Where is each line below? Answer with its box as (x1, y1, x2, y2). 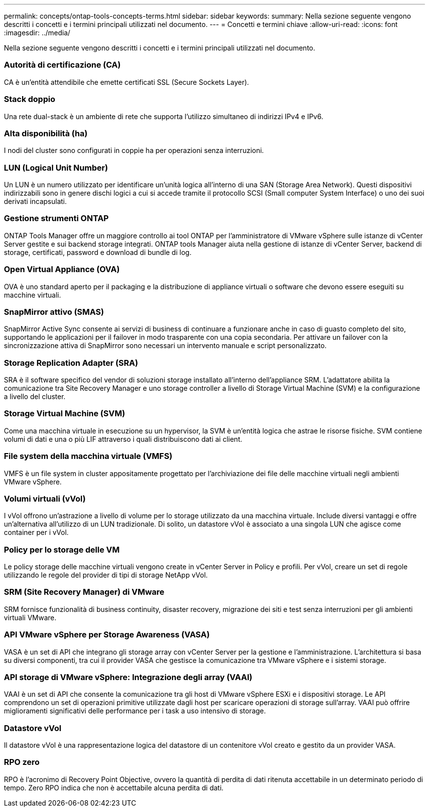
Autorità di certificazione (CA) (4, 60, 121, 70)
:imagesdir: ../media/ (4, 28, 71, 37)
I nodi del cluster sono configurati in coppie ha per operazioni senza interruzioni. (4, 146, 264, 155)
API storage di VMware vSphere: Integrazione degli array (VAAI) (4, 672, 253, 682)
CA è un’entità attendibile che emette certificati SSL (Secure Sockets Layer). (4, 77, 249, 86)
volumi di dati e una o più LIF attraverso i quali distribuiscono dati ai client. (4, 434, 242, 443)
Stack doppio (4, 94, 55, 104)
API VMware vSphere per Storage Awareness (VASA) (4, 630, 210, 640)
